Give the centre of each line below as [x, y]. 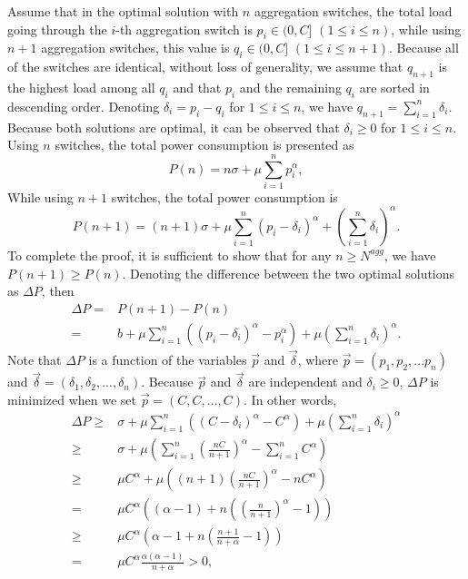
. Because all [424, 48]
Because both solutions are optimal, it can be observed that [174, 127]
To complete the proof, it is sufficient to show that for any [169, 255]
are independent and [305, 382]
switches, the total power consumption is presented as [204, 145]
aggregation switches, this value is [135, 48]
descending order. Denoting [84, 106]
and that [197, 87]
